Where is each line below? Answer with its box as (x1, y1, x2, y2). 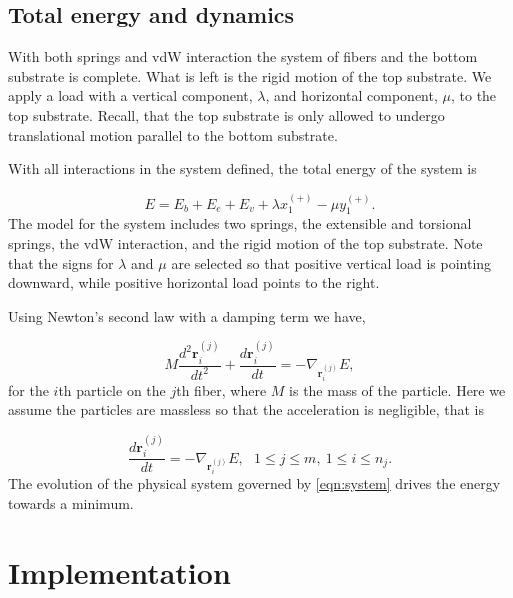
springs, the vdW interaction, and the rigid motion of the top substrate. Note (8, 232, 483, 253)
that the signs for (8, 252, 114, 273)
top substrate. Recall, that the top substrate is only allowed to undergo (8, 104, 445, 125)
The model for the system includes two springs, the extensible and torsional (8, 213, 472, 234)
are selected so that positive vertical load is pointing (171, 252, 492, 273)
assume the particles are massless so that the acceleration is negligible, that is (8, 399, 485, 420)
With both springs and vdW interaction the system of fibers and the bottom (8, 46, 478, 67)
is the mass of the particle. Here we (289, 379, 506, 400)
